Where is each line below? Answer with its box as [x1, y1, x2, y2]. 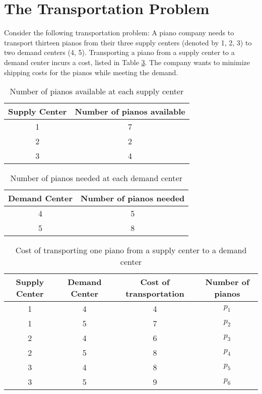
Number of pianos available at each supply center [10, 85, 184, 97]
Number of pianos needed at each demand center [10, 172, 182, 184]
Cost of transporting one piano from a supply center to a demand [15, 244, 247, 256]
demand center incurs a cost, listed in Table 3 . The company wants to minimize [4, 57, 250, 67]
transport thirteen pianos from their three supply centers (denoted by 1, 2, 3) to [4, 37, 252, 47]
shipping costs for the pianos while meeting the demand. [4, 67, 178, 77]
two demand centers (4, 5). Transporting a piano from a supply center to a [4, 47, 235, 58]
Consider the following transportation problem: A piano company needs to [4, 27, 234, 38]
